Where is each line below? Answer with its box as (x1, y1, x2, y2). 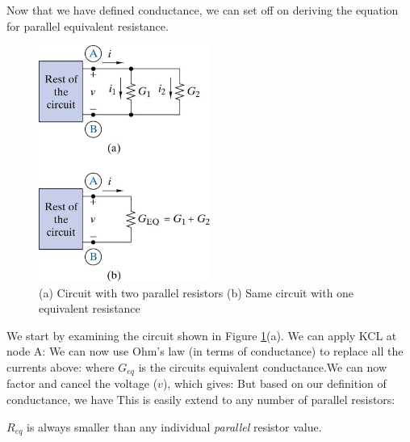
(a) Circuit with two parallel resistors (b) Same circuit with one (39, 284, 354, 301)
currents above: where (6, 358, 115, 375)
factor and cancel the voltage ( (6, 375, 158, 392)
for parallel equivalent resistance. (6, 17, 169, 34)
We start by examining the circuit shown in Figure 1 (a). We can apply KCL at (6, 326, 397, 343)
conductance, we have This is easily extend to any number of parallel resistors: (6, 391, 395, 408)
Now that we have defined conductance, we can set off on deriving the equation (6, 2, 399, 18)
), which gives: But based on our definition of (162, 375, 387, 392)
